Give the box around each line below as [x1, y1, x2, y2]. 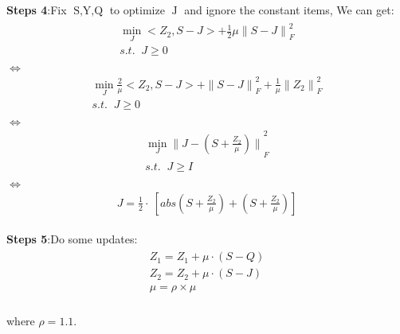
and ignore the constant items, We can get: [184, 2, 394, 17]
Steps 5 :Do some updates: [6, 230, 138, 247]
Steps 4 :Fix [6, 2, 67, 17]
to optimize [109, 2, 165, 17]
